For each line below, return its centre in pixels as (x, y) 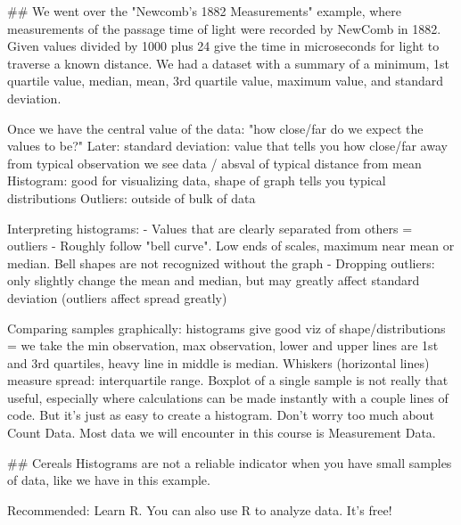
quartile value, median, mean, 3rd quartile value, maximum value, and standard (226, 81)
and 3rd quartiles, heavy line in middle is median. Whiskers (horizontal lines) (218, 362)
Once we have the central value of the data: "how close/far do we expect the (215, 128)
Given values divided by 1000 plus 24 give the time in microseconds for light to (223, 46)
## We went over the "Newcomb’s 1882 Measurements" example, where (204, 11)
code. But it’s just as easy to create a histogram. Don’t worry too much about (221, 415)
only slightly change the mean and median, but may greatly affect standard (214, 280)
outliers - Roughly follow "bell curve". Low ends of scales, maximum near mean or (231, 246)
